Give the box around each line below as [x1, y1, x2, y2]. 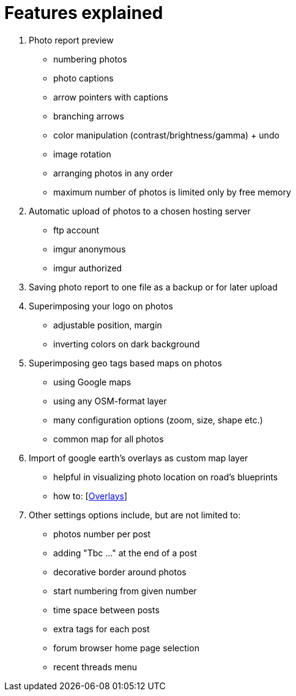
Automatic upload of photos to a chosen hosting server [29, 205, 251, 216]
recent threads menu [53, 661, 138, 672]
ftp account [53, 224, 100, 235]
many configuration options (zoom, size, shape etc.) [53, 414, 263, 425]
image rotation [53, 148, 111, 159]
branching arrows [53, 110, 124, 121]
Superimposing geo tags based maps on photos [29, 357, 222, 368]
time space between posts [53, 604, 160, 615]
